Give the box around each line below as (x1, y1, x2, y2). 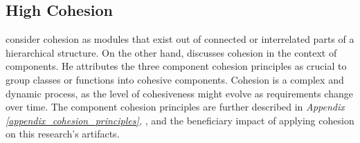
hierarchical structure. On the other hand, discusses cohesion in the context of (6, 45, 337, 59)
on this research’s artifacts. (6, 126, 120, 141)
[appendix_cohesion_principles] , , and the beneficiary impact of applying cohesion (6, 113, 354, 127)
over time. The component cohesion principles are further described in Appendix (6, 99, 345, 114)
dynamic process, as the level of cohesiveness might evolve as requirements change (6, 86, 353, 100)
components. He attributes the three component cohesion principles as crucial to (6, 59, 347, 73)
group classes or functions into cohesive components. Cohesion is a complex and (6, 72, 344, 86)
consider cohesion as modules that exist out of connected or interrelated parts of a (6, 32, 354, 46)
